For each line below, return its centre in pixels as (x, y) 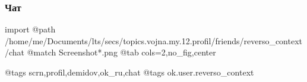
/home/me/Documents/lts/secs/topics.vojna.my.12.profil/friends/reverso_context (154, 40)
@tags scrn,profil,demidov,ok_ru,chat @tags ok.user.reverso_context (129, 72)
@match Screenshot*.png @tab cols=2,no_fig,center (121, 52)
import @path (30, 29)
